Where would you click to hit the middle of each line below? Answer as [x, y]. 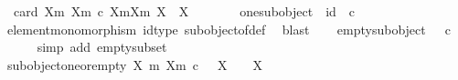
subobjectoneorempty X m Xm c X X [134, 64]
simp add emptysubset [102, 47]
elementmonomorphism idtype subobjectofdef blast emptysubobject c [229, 29]
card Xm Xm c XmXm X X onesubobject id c [184, 11]
